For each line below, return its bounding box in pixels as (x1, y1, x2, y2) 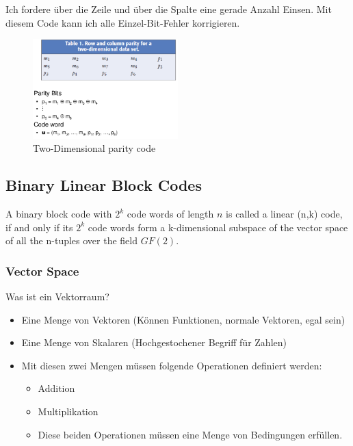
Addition (38, 381, 75, 395)
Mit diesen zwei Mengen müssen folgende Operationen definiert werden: (21, 358, 322, 372)
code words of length (127, 207, 214, 221)
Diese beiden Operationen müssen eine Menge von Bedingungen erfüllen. (38, 427, 343, 441)
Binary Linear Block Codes (5, 174, 202, 196)
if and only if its (5, 220, 73, 234)
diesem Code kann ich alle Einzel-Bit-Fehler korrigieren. (5, 15, 240, 29)
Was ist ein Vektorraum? (5, 289, 109, 304)
